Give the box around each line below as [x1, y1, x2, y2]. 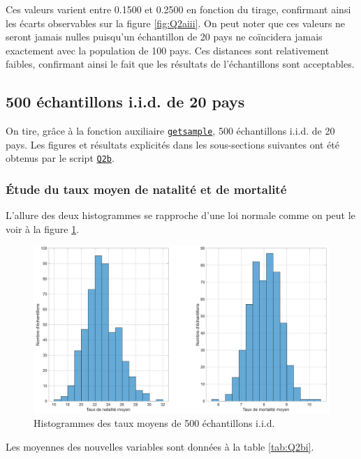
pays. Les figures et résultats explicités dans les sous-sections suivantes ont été [6, 137, 340, 151]
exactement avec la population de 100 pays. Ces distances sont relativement [6, 43, 330, 57]
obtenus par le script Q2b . [6, 151, 115, 165]
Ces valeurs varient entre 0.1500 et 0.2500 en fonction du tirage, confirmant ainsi [6, 2, 351, 16]
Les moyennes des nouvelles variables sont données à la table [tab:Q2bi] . [6, 439, 314, 453]
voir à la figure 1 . [6, 221, 80, 236]
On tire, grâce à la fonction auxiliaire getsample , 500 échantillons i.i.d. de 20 [6, 123, 335, 138]
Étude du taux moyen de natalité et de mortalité [6, 181, 287, 197]
